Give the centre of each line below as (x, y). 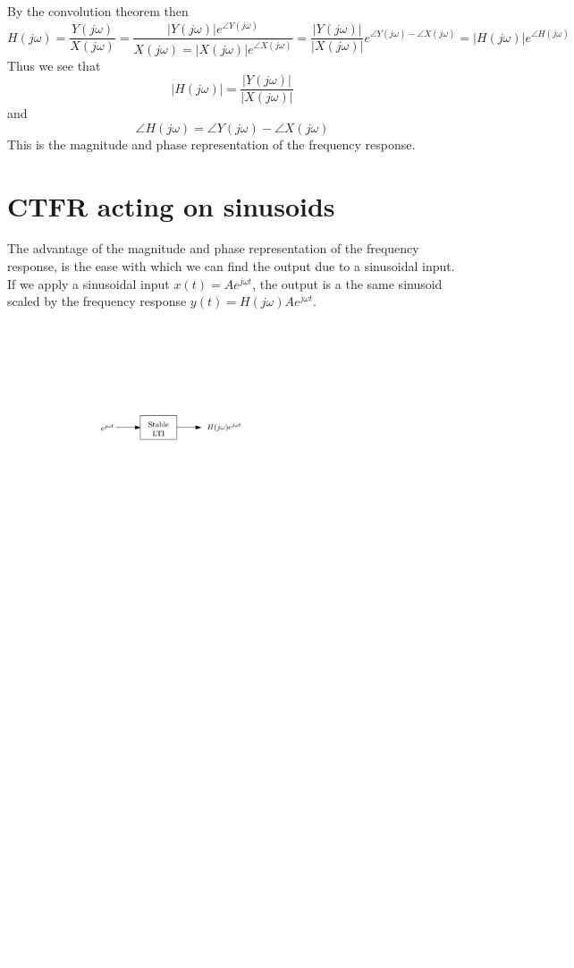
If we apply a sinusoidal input (89, 283)
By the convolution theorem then (98, 11)
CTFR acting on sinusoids (171, 205)
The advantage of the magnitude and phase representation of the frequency (213, 248)
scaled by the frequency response (97, 301)
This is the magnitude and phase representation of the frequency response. (211, 144)
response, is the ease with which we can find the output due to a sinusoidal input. (231, 266)
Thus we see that (54, 65)
